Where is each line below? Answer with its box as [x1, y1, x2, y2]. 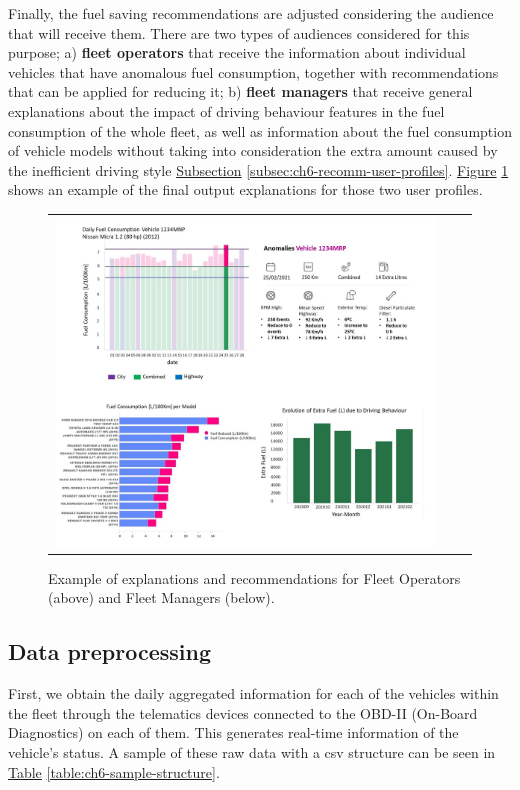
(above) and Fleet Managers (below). [48, 587, 275, 608]
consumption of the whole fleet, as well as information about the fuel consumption [8, 120, 512, 141]
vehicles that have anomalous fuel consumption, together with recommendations [8, 61, 499, 82]
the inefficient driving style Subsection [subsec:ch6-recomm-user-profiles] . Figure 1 [8, 159, 509, 180]
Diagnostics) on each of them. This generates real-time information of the [8, 722, 459, 743]
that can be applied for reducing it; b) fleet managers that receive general [8, 81, 473, 102]
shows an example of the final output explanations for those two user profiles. [8, 179, 483, 200]
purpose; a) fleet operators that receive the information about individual [8, 42, 466, 63]
